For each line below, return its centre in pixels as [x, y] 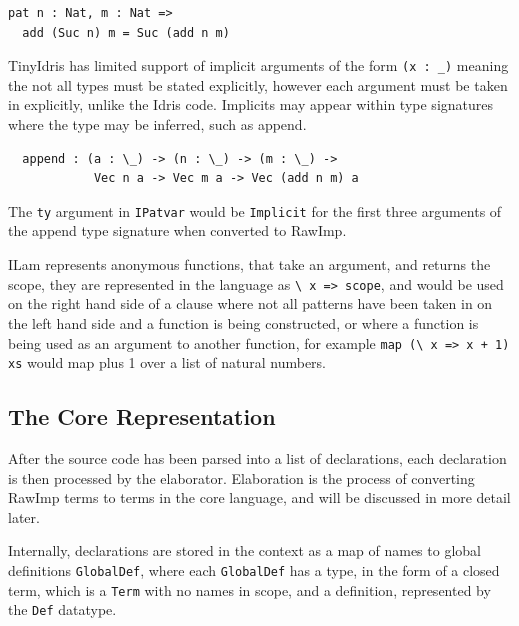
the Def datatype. [62, 609]
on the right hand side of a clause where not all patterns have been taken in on [250, 303]
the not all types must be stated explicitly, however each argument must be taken [258, 84]
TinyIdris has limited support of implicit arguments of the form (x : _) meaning [258, 65]
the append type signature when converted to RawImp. [177, 230]
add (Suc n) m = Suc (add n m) [126, 32]
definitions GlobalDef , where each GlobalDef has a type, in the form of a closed [254, 569]
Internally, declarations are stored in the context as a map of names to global [244, 550]
